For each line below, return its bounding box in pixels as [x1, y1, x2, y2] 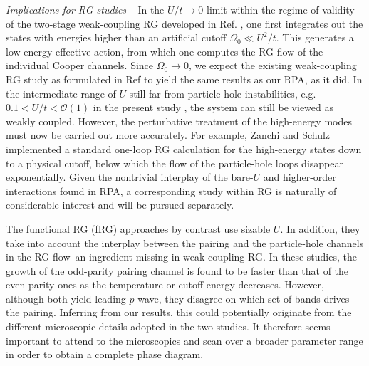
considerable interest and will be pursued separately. [6, 197, 234, 212]
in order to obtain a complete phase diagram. [6, 347, 204, 362]
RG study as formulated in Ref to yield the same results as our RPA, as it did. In [6, 71, 363, 86]
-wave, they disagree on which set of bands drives [134, 291, 350, 305]
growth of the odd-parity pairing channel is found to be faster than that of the [6, 263, 349, 278]
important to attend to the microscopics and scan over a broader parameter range [6, 333, 363, 347]
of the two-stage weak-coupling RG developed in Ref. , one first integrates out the [6, 16, 363, 31]
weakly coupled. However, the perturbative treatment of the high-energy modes [6, 113, 352, 128]
